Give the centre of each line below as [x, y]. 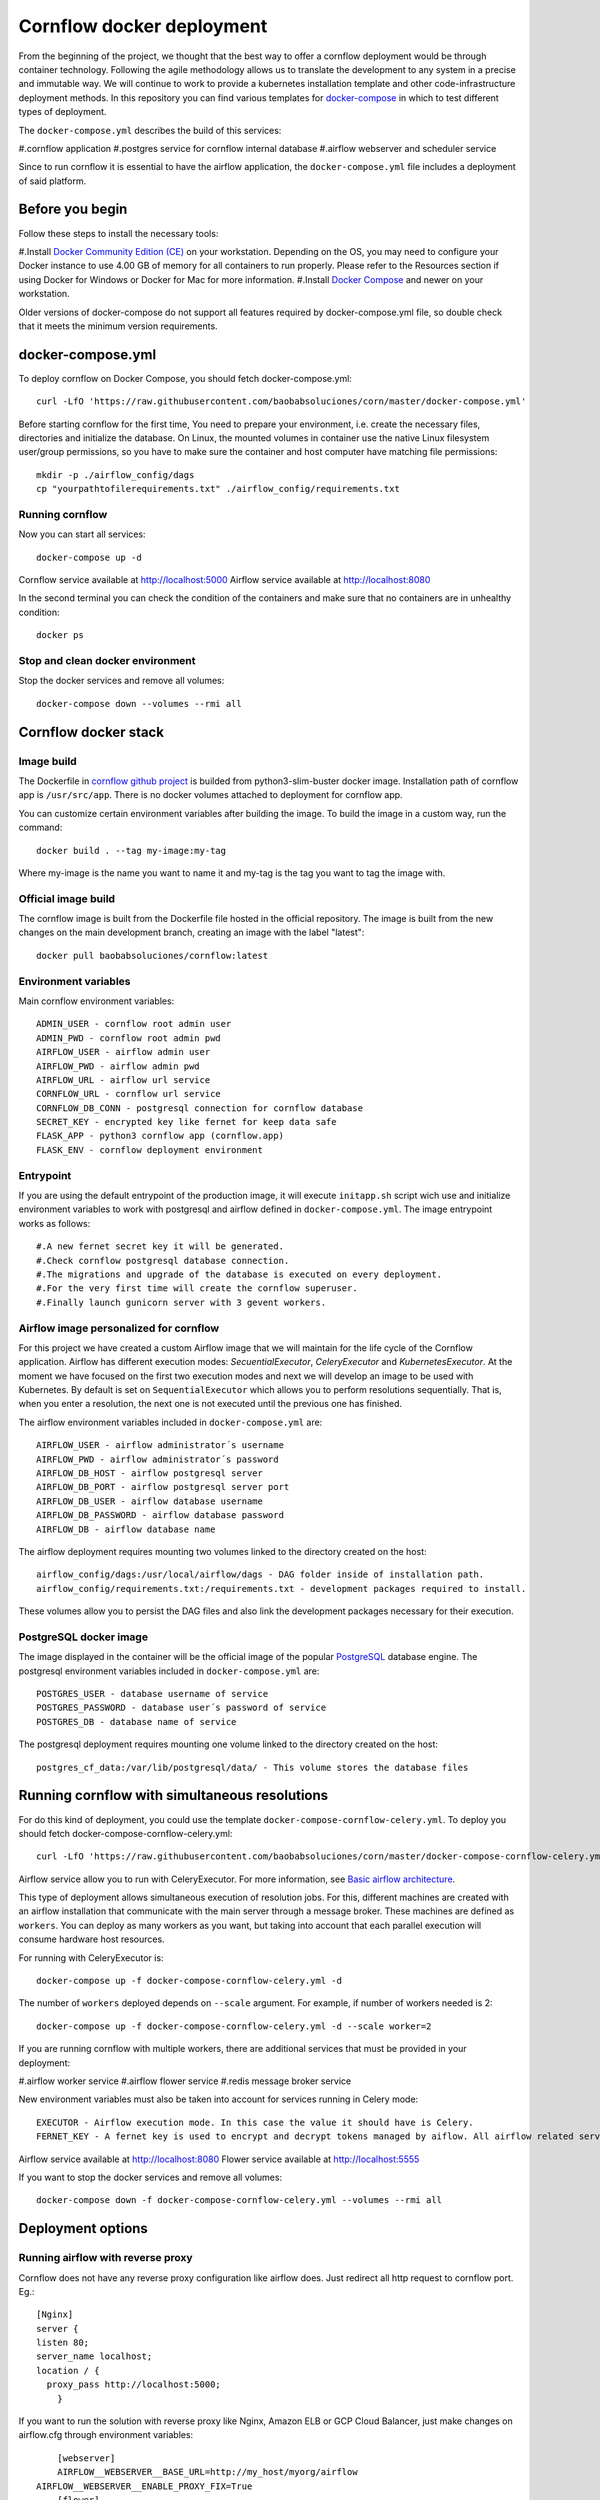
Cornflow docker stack [91, 731]
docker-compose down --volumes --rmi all [139, 703]
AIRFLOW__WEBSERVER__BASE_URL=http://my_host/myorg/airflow [207, 2472]
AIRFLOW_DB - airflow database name [126, 1529]
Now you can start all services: [82, 534]
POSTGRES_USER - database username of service [152, 1694]
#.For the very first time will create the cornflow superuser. [197, 1288]
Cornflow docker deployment [143, 26]
